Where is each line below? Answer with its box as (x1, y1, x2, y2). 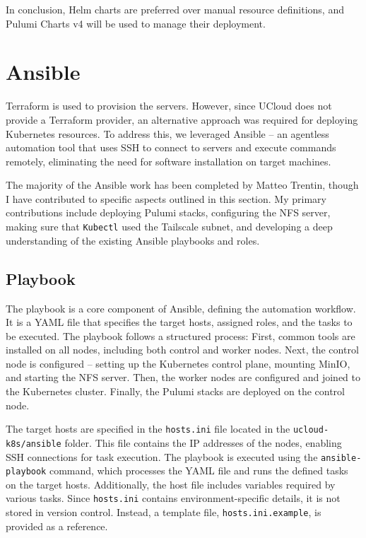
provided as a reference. (6, 518, 108, 533)
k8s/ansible (6, 438, 61, 449)
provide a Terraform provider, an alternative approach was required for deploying (6, 112, 358, 127)
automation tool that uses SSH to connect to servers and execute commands (6, 140, 336, 155)
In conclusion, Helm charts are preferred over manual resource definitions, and (6, 2, 344, 16)
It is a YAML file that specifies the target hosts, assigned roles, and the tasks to (6, 315, 353, 329)
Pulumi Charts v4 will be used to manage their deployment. (6, 16, 266, 30)
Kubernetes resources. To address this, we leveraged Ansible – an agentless (6, 126, 329, 141)
